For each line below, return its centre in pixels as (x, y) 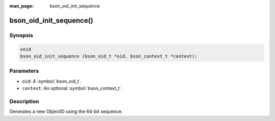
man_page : (22, 6)
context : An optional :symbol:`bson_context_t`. (72, 88)
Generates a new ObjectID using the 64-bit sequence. (66, 111)
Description (24, 101)
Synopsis (21, 35)
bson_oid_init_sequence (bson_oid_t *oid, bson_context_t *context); (109, 56)
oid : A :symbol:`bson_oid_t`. (52, 81)
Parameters (24, 71)
